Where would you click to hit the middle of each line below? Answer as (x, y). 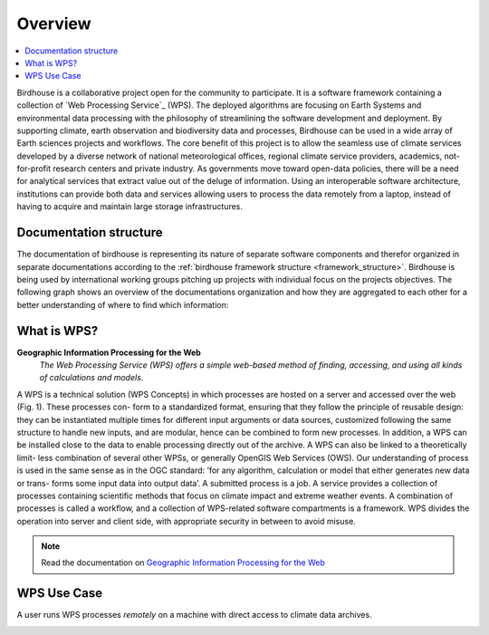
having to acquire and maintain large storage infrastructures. (130, 207)
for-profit (34, 168)
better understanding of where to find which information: (123, 304)
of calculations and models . (91, 378)
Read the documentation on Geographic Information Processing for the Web (183, 563)
